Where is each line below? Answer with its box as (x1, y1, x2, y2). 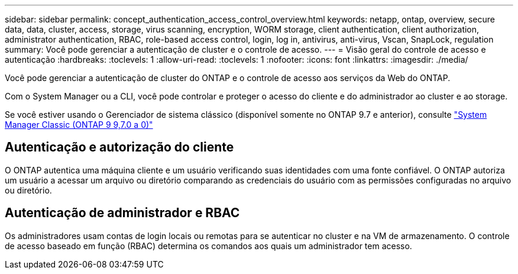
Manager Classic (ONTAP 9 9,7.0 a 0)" (5, 120, 153, 130)
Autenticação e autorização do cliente (5, 140, 234, 155)
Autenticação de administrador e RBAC (5, 205, 240, 221)
